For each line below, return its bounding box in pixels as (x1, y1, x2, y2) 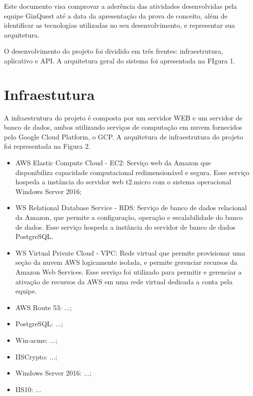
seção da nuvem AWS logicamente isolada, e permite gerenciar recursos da (15, 257, 237, 267)
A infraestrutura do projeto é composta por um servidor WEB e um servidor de (4, 112, 243, 122)
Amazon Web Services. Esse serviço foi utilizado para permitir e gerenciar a (15, 267, 242, 277)
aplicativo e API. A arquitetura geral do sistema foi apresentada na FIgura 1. (4, 55, 235, 65)
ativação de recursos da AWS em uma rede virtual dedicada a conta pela (15, 276, 233, 286)
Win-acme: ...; (15, 335, 58, 345)
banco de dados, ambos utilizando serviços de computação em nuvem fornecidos (4, 122, 242, 132)
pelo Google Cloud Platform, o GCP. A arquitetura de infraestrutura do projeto (4, 131, 243, 141)
